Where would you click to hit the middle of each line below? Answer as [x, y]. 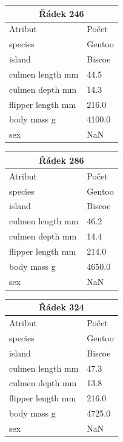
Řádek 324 [62, 307]
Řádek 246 [62, 13]
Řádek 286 [62, 160]
